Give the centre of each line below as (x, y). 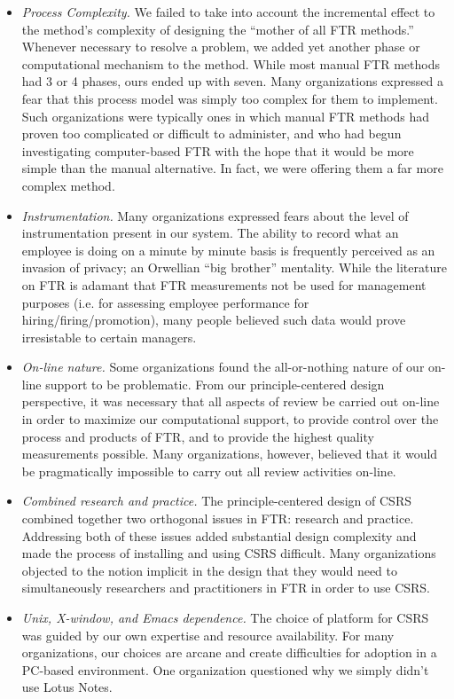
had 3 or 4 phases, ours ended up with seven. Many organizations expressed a (232, 81)
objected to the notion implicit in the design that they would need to (210, 570)
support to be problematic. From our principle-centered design (215, 384)
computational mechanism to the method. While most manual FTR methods (231, 63)
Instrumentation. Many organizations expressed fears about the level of (215, 215)
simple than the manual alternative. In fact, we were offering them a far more (232, 168)
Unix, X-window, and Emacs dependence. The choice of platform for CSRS (225, 617)
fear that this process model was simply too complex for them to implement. (230, 98)
